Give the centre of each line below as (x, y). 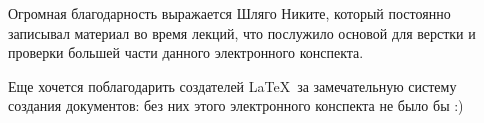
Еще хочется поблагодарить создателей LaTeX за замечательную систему (232, 85)
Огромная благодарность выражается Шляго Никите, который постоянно (229, 13)
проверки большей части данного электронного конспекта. (186, 52)
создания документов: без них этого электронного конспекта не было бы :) (236, 105)
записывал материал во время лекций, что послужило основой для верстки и (242, 32)
